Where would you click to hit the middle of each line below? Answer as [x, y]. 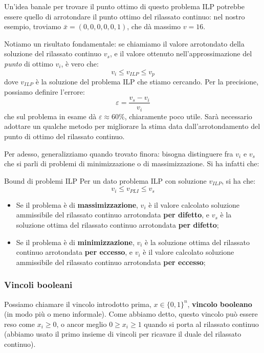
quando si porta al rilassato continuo [201, 324]
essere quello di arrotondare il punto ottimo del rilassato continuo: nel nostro [125, 16]
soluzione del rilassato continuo [53, 53]
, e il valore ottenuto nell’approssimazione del [181, 53]
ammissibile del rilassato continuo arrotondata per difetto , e [113, 215]
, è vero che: [80, 63]
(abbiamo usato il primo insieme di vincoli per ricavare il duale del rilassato [123, 334]
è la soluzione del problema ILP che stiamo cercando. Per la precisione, [147, 82]
